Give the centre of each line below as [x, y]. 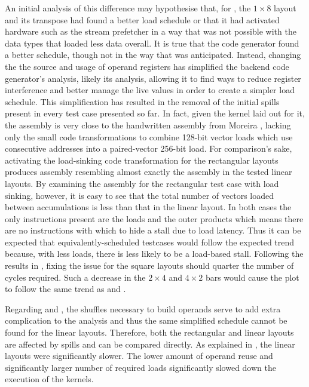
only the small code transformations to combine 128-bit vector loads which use [149, 136]
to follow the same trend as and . [65, 289]
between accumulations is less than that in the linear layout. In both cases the [148, 207]
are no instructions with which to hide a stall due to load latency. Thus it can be [153, 230]
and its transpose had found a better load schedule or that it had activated [142, 19]
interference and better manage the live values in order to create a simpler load [150, 90]
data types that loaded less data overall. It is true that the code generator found [152, 43]
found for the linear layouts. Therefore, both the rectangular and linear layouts [149, 332]
